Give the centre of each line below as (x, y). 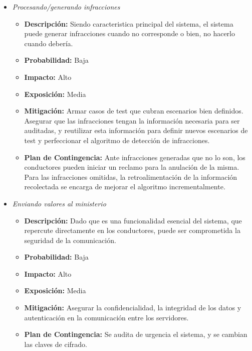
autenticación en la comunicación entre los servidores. (106, 317)
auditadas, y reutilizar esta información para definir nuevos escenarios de (136, 130)
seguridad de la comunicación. (70, 240)
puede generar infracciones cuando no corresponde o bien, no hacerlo (130, 33)
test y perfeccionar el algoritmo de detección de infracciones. (117, 140)
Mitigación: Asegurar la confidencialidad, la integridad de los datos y (133, 308)
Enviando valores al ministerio (59, 203)
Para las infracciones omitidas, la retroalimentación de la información (131, 177)
